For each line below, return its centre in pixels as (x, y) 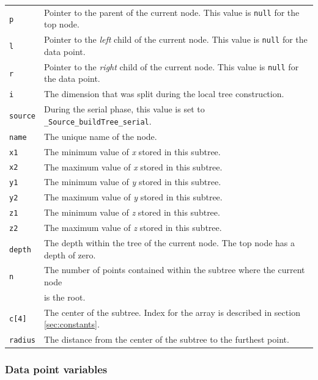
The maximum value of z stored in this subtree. (133, 228)
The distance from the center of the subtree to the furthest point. (166, 339)
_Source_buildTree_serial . (98, 121)
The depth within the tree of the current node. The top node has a (169, 243)
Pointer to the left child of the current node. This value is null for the (176, 39)
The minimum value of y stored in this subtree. (132, 182)
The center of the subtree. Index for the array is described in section (172, 312)
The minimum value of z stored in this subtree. (132, 212)
